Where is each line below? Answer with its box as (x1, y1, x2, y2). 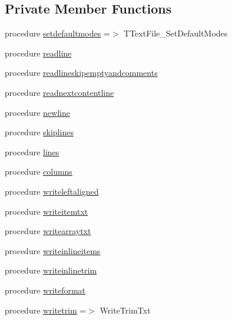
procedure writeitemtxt (5, 205, 88, 217)
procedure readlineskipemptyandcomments (5, 66, 158, 79)
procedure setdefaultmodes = (5, 27, 110, 39)
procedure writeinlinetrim (5, 264, 97, 276)
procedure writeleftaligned (5, 185, 99, 197)
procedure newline (5, 106, 70, 118)
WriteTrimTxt (100, 304, 151, 316)
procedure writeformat (5, 284, 86, 296)
